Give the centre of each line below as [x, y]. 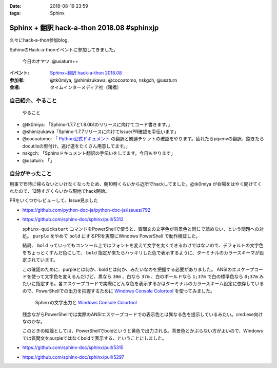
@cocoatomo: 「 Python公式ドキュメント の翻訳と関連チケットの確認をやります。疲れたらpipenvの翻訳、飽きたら [143, 139]
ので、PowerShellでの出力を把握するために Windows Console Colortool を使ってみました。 [119, 291]
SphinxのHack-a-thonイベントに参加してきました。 [64, 49]
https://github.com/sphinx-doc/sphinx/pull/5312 [73, 219]
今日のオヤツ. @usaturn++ [51, 61]
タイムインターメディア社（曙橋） [86, 87]
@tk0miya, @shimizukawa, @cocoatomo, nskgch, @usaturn [114, 80]
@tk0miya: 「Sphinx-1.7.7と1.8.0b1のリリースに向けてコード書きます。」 [97, 124]
